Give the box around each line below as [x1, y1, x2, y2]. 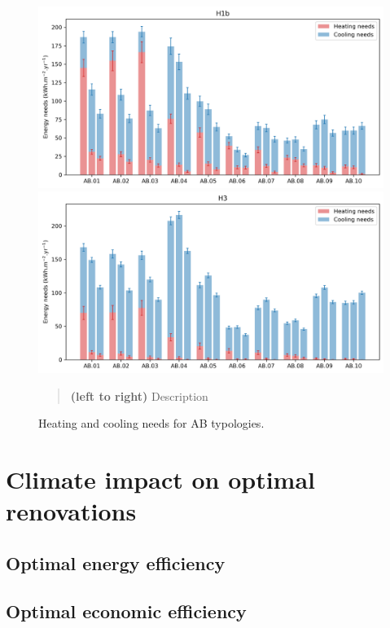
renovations [6, 494, 137, 528]
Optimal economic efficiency [6, 598, 247, 623]
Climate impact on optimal [6, 463, 316, 496]
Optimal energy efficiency [6, 550, 226, 575]
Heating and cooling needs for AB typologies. [38, 415, 265, 432]
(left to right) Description [70, 387, 208, 404]
